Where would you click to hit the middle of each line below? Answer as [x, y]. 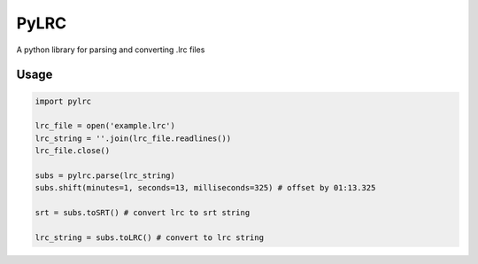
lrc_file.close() [73, 151]
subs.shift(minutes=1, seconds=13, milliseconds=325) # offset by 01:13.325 [205, 188]
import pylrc [63, 101]
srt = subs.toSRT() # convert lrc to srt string [143, 213]
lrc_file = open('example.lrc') [105, 126]
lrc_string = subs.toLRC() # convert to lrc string [150, 237]
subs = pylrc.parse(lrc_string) [105, 175]
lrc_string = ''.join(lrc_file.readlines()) [133, 138]
